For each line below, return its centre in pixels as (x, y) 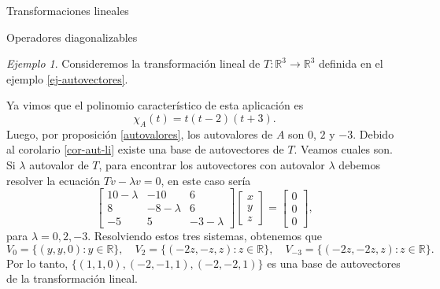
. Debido (373, 133)
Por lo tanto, (37, 263)
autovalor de (59, 164)
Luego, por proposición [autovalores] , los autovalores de (140, 133)
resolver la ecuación (54, 180)
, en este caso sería (206, 180)
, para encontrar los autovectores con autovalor (212, 164)
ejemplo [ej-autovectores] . (67, 78)
